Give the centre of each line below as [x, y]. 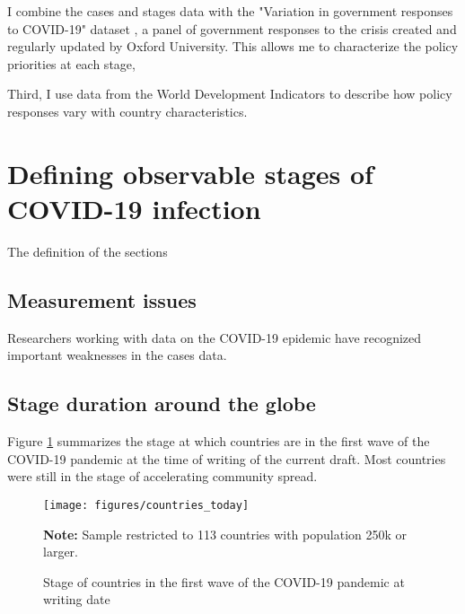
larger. [61, 552]
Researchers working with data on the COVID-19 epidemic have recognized [215, 337]
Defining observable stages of [190, 173]
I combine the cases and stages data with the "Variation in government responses [230, 11]
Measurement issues [102, 299]
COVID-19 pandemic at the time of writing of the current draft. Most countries [227, 458]
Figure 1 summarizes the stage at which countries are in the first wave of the [219, 441]
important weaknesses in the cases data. [117, 355]
